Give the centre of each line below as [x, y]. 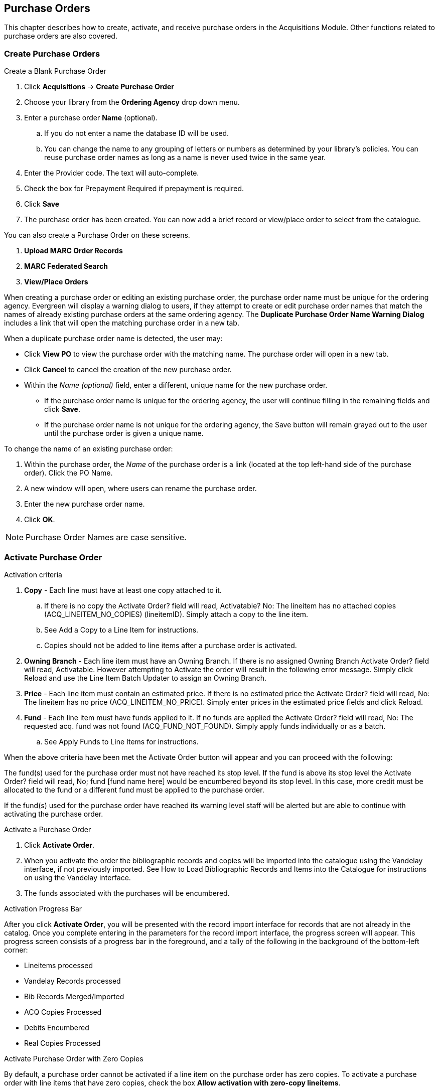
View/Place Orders [56, 282]
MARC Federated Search [66, 266]
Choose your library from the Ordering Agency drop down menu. [132, 102]
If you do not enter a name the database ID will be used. [137, 133]
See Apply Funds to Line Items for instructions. [121, 741]
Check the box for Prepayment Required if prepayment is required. [134, 189]
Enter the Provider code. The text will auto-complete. [112, 173]
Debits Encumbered [57, 1027]
